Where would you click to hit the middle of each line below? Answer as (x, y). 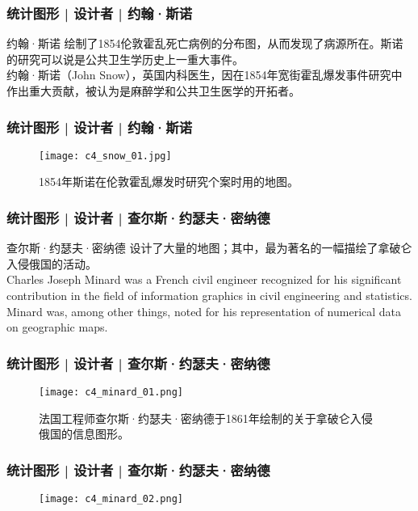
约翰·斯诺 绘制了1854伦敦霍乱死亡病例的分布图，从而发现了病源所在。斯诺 (205, 43)
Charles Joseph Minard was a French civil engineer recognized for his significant (204, 279)
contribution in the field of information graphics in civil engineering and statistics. (209, 296)
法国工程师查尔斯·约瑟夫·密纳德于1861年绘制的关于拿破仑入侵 (206, 418)
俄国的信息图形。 (84, 434)
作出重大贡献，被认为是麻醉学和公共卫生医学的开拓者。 (153, 91)
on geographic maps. (57, 327)
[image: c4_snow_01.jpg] (105, 156)
